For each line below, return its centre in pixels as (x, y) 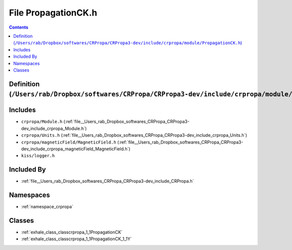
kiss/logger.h (38, 156)
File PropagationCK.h (53, 13)
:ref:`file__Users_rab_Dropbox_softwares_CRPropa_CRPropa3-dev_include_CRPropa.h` (108, 181)
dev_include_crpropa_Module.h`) (54, 128)
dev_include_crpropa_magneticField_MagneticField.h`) (76, 149)
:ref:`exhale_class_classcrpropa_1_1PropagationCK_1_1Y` (76, 239)
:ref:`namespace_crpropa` (47, 207)
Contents (19, 27)
